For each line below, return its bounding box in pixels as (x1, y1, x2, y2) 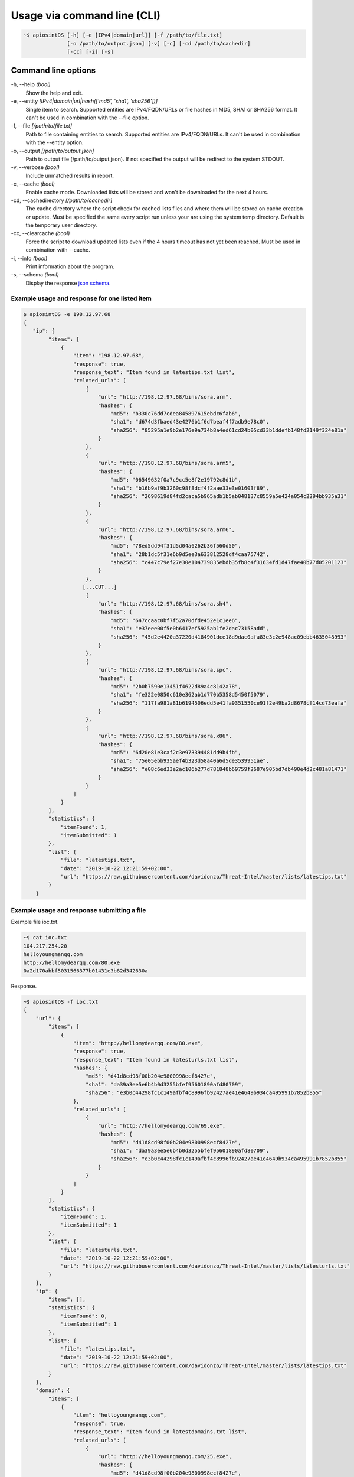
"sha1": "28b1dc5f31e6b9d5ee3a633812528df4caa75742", (110, 551, 270, 558)
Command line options (11, 66, 96, 76)
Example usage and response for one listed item (11, 294, 152, 302)
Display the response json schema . (25, 279, 111, 287)
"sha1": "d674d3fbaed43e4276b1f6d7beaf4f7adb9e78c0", (110, 418, 270, 425)
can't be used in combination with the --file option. (25, 114, 150, 121)
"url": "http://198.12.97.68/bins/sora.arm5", (97, 460, 235, 467)
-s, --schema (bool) (11, 271, 59, 278)
